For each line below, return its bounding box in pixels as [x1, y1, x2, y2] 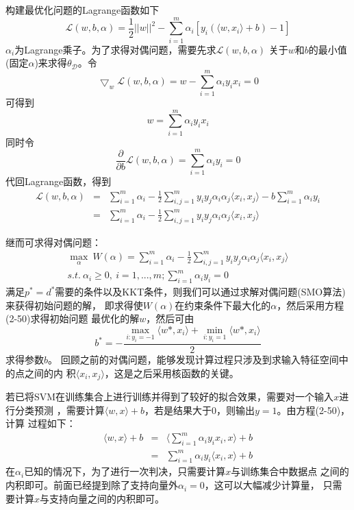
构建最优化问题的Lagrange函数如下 [5, 3, 160, 16]
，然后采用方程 [277, 297, 344, 312]
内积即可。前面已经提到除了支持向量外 [5, 478, 178, 492]
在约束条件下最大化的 [175, 297, 271, 312]
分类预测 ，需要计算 [14, 402, 105, 417]
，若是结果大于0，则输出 [144, 402, 255, 417]
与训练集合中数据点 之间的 [231, 464, 349, 478]
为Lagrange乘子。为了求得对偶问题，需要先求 [14, 42, 216, 56]
